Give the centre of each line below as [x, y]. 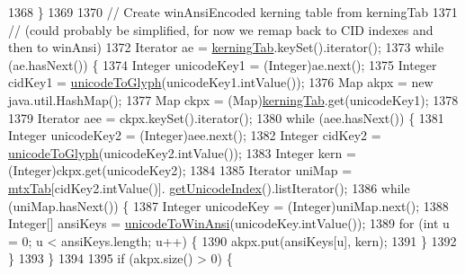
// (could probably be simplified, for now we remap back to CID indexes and [221, 29]
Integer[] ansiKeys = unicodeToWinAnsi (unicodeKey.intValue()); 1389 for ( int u [229, 223]
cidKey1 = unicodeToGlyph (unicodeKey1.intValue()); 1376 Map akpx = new [221, 82]
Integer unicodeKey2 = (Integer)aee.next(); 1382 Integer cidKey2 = [195, 135]
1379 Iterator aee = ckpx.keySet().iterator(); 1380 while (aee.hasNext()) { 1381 [226, 117]
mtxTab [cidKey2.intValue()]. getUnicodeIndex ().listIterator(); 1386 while [209, 187]
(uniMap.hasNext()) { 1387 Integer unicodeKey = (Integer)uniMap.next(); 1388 [228, 205]
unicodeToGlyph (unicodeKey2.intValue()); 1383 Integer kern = [182, 152]
